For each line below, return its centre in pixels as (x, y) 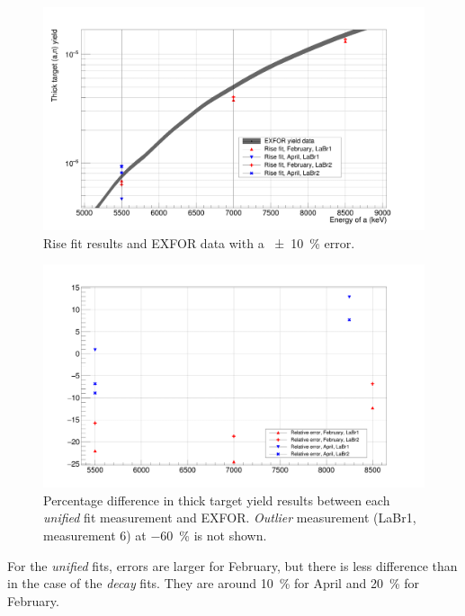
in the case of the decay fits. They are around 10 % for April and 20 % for (213, 583)
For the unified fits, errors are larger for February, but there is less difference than (232, 565)
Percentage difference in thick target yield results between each (217, 500)
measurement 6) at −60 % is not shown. (155, 535)
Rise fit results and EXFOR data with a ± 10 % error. (199, 242)
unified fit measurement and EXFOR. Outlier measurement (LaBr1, (230, 518)
